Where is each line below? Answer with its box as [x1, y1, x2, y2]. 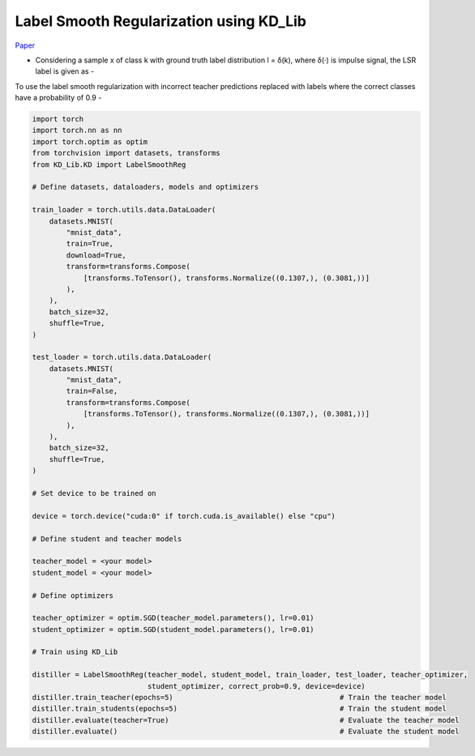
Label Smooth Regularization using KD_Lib [15, 12, 307, 30]
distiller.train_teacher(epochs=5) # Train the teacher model [32, 693, 447, 703]
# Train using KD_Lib [32, 647, 118, 656]
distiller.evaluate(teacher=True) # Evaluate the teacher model [32, 715, 460, 724]
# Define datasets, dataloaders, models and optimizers [32, 182, 259, 192]
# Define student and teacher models [32, 534, 182, 543]
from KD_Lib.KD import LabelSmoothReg [32, 160, 186, 169]
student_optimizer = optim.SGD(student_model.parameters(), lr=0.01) [32, 625, 315, 634]
